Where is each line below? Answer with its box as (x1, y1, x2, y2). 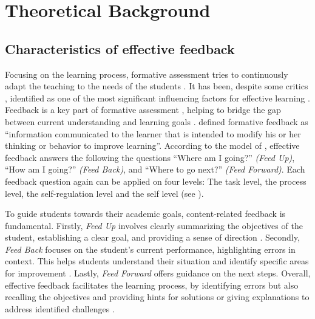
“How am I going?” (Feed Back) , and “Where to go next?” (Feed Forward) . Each (5, 163, 305, 176)
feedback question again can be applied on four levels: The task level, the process (5, 174, 307, 187)
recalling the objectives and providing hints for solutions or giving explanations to (5, 290, 310, 303)
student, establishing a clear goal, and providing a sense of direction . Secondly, (5, 231, 300, 244)
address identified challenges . (5, 302, 115, 315)
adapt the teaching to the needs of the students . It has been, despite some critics (5, 80, 308, 92)
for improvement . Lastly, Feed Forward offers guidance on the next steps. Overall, (5, 267, 311, 280)
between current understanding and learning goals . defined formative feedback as (5, 115, 308, 128)
